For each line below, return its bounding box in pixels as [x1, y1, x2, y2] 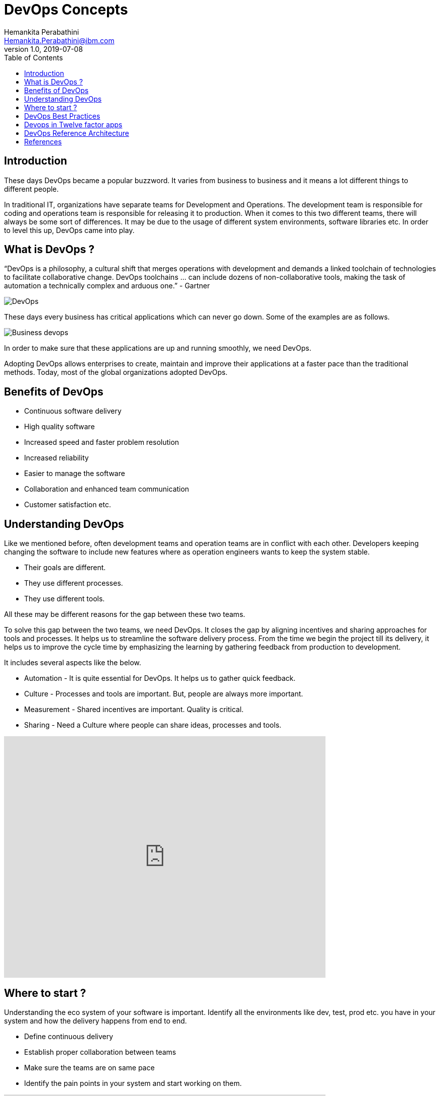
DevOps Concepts [4, 1, 128, 18]
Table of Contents [4, 53, 63, 62]
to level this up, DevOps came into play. [4, 225, 135, 234]
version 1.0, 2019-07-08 [4, 44, 83, 53]
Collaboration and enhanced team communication [24, 485, 189, 494]
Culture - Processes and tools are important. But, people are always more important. [24, 689, 303, 698]
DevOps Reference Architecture [24, 128, 129, 137]
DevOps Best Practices [24, 111, 100, 120]
